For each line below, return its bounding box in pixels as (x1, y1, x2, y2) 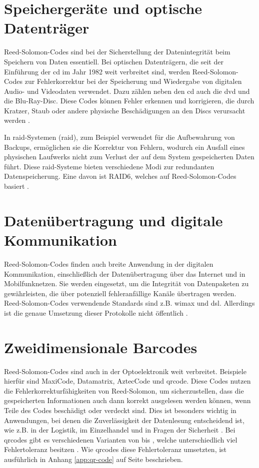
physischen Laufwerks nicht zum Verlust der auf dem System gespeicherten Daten (4, 151, 254, 162)
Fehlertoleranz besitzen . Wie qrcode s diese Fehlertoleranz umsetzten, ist (4, 444, 227, 455)
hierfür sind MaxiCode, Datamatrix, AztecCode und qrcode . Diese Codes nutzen (4, 376, 251, 386)
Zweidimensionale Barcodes (4, 337, 197, 357)
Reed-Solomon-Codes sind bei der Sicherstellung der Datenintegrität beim (4, 46, 230, 57)
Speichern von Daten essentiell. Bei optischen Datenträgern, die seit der (4, 56, 223, 66)
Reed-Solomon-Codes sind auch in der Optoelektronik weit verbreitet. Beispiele (4, 366, 246, 376)
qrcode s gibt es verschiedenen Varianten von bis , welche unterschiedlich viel (4, 434, 237, 445)
